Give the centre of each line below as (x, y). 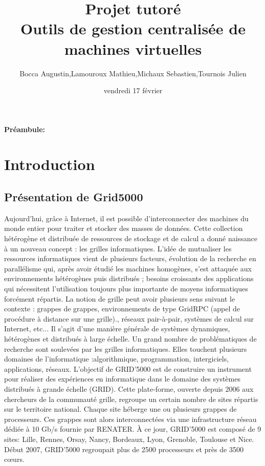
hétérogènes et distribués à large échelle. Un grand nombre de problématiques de (130, 338)
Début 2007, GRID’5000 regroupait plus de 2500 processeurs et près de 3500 (124, 449)
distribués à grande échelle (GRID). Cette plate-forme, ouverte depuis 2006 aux (129, 388)
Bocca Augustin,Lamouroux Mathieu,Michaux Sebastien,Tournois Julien (133, 73)
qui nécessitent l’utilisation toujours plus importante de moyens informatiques (126, 289)
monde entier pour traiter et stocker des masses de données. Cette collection (124, 228)
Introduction (50, 164)
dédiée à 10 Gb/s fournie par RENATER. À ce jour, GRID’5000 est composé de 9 (133, 429)
